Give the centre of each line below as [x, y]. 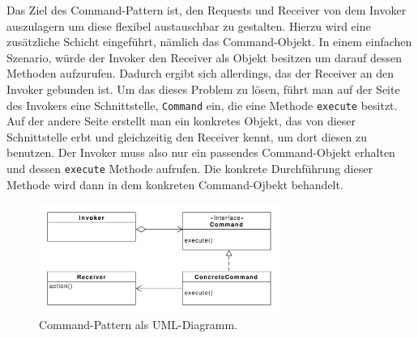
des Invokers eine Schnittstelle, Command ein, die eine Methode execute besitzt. [202, 105]
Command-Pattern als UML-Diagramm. [138, 325]
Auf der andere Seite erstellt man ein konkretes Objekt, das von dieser [181, 121]
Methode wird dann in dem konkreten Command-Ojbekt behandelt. [175, 184]
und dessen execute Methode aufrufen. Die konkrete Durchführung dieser [190, 168]
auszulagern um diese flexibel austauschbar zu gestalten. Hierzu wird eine [189, 25]
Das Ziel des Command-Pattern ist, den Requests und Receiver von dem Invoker [207, 10]
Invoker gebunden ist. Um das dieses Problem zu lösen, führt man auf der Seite [203, 89]
